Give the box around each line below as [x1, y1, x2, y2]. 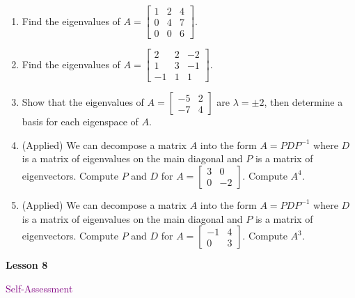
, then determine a [264, 95, 343, 109]
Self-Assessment [6, 281, 73, 295]
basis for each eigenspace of [22, 114, 139, 129]
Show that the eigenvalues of [22, 95, 144, 109]
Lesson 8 [6, 258, 48, 272]
